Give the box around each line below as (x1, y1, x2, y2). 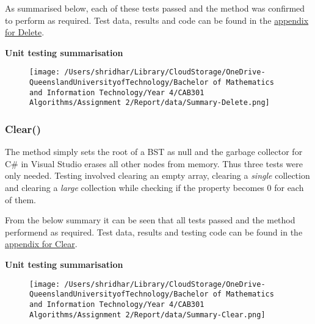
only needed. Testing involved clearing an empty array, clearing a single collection (5, 169, 310, 182)
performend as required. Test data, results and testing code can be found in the (5, 225, 303, 238)
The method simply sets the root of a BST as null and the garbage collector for (5, 145, 303, 158)
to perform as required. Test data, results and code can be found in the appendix (5, 13, 309, 26)
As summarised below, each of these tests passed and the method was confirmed (5, 2, 305, 14)
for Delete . (5, 26, 45, 38)
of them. (5, 193, 36, 206)
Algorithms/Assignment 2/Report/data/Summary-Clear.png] (29, 310, 266, 319)
